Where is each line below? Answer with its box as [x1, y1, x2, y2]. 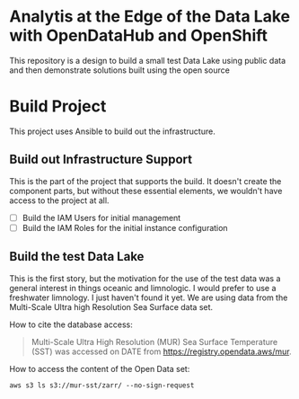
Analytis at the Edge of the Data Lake [9, 6, 290, 27]
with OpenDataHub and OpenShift [9, 25, 268, 46]
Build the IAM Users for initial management [22, 212, 181, 223]
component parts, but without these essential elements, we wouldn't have [9, 185, 283, 196]
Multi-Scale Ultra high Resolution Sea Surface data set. [9, 301, 214, 312]
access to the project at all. [9, 195, 110, 206]
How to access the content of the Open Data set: [9, 363, 190, 374]
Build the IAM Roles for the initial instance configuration [22, 222, 228, 233]
